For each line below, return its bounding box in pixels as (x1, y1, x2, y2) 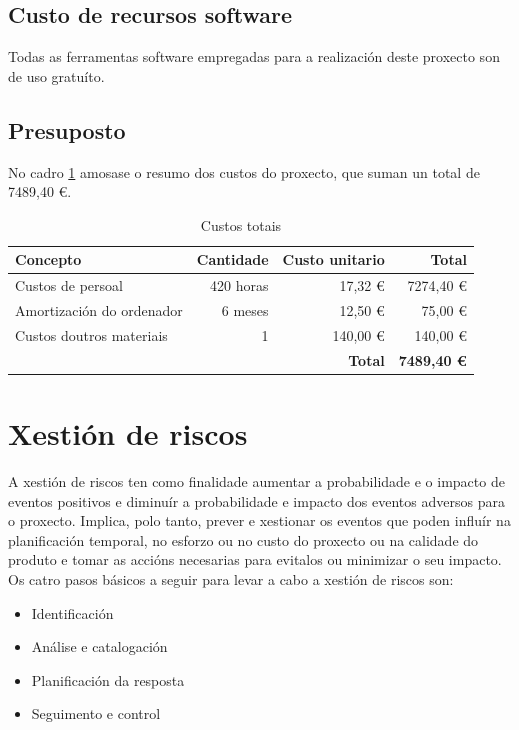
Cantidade (196, 249, 269, 270)
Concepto (15, 249, 82, 270)
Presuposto (8, 114, 126, 145)
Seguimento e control (31, 703, 161, 724)
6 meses (221, 300, 269, 321)
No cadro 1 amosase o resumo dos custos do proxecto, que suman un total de (8, 161, 480, 182)
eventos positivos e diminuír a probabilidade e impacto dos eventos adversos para (8, 490, 505, 511)
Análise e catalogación (31, 636, 168, 657)
